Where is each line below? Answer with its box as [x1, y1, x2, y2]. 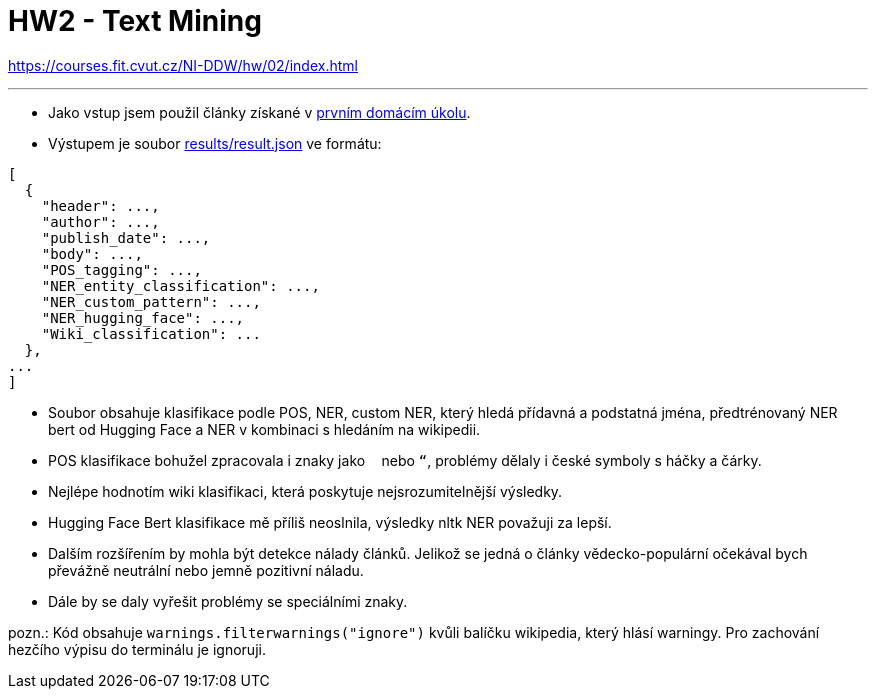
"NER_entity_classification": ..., [41, 277, 320, 294]
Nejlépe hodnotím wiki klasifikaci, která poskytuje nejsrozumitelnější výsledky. [48, 482, 563, 500]
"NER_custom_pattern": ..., [41, 293, 261, 310]
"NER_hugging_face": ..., [41, 309, 245, 326]
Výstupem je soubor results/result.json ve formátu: [48, 134, 382, 152]
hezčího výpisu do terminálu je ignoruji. [8, 640, 266, 658]
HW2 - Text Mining [8, 4, 262, 38]
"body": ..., [41, 245, 143, 262]
